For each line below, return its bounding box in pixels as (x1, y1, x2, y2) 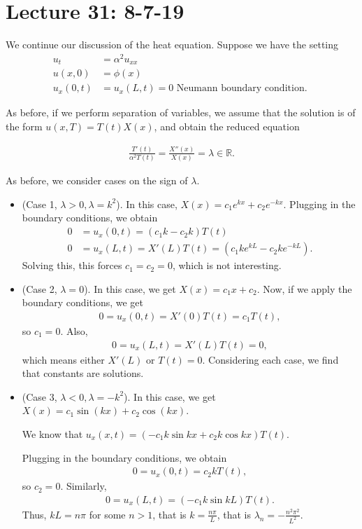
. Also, (60, 323, 88, 338)
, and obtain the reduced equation (154, 118, 300, 133)
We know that (22, 426, 83, 441)
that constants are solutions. (22, 366, 144, 380)
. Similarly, (60, 479, 107, 493)
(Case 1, (22, 196, 57, 211)
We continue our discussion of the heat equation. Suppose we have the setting (6, 37, 339, 52)
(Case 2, (22, 281, 57, 296)
